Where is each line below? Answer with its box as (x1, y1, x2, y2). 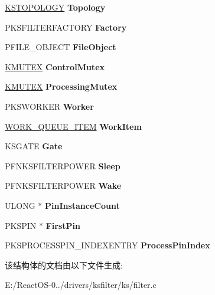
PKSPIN (5, 219, 37, 231)
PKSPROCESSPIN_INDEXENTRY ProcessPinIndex (5, 239, 210, 251)
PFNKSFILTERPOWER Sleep (5, 159, 120, 172)
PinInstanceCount (44, 199, 120, 211)
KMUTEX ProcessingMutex (5, 80, 118, 93)
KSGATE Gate (5, 140, 63, 152)
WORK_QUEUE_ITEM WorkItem (5, 120, 142, 132)
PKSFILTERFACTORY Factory (5, 21, 127, 33)
